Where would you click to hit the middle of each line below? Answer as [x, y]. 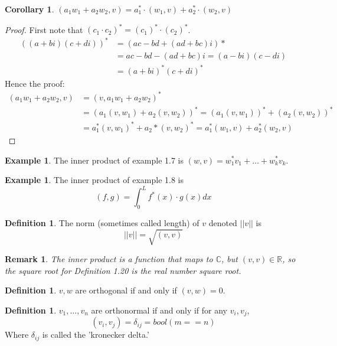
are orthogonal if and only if [126, 290]
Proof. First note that [44, 29]
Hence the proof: [35, 83]
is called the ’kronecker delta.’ [96, 334]
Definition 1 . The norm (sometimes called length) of [102, 223]
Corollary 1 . [30, 9]
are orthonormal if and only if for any [159, 310]
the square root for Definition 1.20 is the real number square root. [123, 270]
